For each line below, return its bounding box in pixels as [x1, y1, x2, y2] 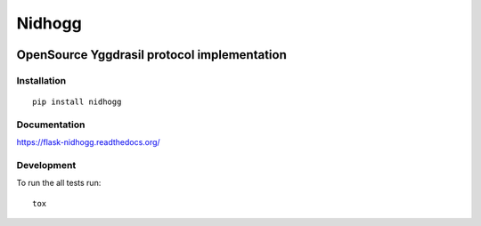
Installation [16, 74, 67, 86]
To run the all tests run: [16, 178, 102, 189]
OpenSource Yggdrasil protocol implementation [16, 47, 287, 62]
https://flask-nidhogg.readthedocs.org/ [16, 137, 160, 148]
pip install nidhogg [32, 97, 122, 107]
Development [16, 159, 77, 172]
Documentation [16, 118, 86, 131]
